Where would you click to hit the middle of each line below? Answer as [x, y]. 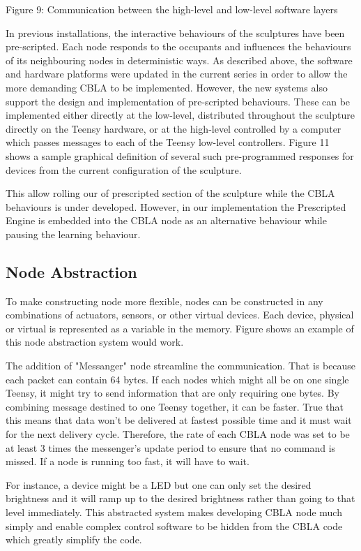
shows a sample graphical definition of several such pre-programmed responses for [180, 155]
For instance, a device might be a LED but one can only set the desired [159, 484]
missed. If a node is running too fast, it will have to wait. [128, 461]
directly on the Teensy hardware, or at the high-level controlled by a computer [174, 128]
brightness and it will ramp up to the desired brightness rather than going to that [180, 498]
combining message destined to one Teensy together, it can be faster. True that [175, 406]
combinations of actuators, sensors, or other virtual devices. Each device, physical [180, 315]
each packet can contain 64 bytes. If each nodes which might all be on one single [177, 379]
